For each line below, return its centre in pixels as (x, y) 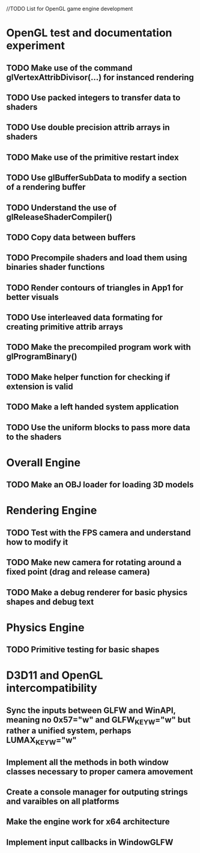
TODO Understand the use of (62, 208)
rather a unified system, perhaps (69, 731)
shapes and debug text (50, 601)
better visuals (32, 297)
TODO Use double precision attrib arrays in (88, 128)
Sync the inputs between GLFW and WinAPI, (91, 710)
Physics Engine (45, 627)
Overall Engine (44, 463)
